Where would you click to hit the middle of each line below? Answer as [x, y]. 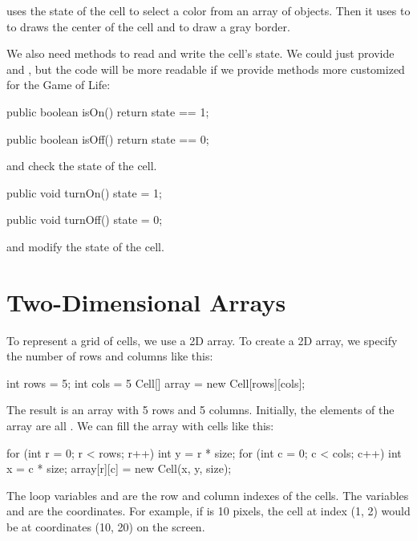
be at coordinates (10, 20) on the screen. [106, 527]
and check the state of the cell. [82, 166]
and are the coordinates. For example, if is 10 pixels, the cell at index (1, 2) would [208, 511]
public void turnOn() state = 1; [84, 192]
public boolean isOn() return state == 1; [108, 111]
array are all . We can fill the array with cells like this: [140, 426]
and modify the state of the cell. [85, 246]
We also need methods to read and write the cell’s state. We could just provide [200, 53]
